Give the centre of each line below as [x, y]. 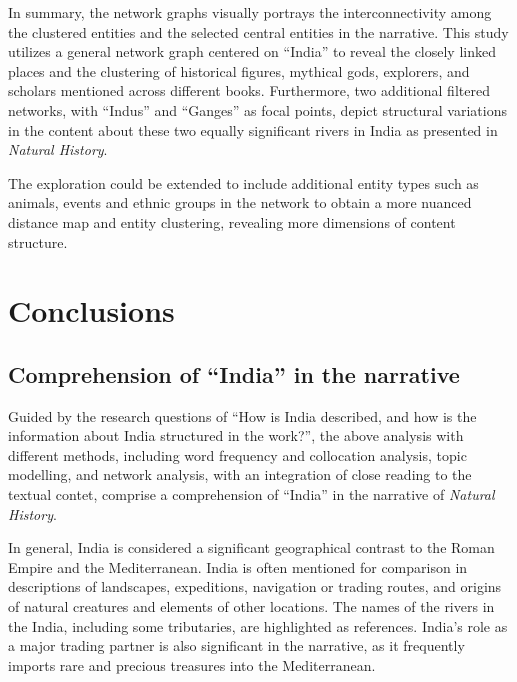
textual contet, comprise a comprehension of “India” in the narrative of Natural [251, 494]
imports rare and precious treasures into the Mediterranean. [192, 664]
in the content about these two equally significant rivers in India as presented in [253, 129]
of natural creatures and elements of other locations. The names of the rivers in [251, 606]
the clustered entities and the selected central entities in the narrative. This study [258, 31]
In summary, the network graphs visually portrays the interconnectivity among [250, 12]
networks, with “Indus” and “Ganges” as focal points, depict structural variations [257, 109]
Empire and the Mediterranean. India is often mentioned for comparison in [238, 566]
